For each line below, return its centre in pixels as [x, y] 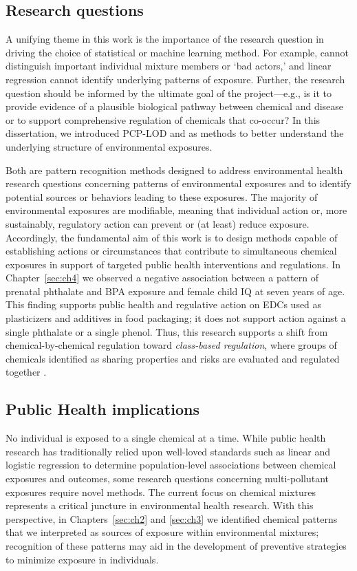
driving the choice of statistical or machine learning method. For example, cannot [177, 52]
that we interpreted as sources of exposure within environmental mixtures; [162, 532]
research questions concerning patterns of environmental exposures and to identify [178, 183]
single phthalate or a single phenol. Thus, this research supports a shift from [167, 331]
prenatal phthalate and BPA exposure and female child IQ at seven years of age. [175, 291]
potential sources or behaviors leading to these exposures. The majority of [162, 196]
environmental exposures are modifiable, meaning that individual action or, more [176, 210]
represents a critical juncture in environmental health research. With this [160, 505]
